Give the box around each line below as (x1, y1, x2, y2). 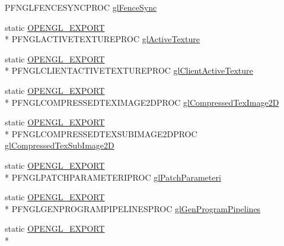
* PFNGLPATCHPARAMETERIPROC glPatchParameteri (5, 171, 221, 183)
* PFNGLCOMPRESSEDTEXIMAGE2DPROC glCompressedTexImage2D (5, 96, 279, 108)
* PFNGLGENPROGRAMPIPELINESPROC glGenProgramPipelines (5, 202, 261, 215)
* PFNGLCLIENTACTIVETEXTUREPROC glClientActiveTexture (5, 64, 253, 77)
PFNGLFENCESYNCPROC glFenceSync (5, 1, 157, 13)
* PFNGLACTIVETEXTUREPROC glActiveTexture (5, 33, 200, 45)
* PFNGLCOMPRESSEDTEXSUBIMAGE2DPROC (5, 127, 197, 140)
